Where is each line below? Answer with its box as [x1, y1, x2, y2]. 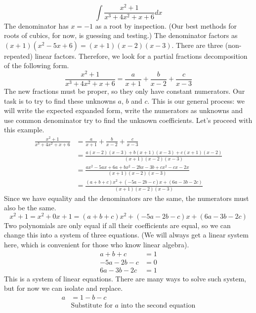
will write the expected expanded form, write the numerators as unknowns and [4, 105, 243, 116]
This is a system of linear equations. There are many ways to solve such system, [4, 273, 247, 283]
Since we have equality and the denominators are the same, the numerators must [4, 193, 249, 203]
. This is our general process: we [147, 95, 245, 106]
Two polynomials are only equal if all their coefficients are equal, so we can [4, 220, 231, 230]
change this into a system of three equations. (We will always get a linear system [4, 230, 249, 240]
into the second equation [121, 302, 196, 309]
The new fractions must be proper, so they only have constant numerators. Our [4, 86, 245, 96]
